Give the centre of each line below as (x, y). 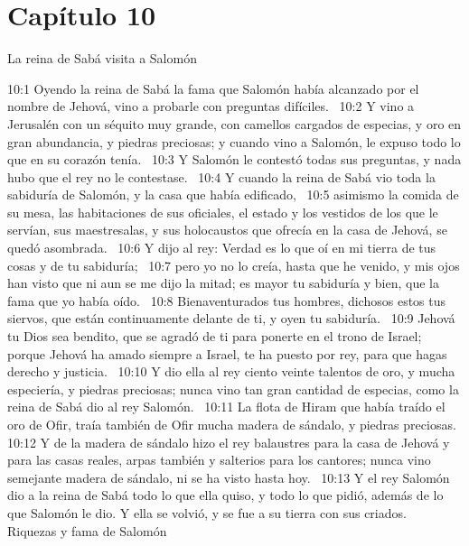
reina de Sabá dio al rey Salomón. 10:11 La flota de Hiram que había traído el (226, 407)
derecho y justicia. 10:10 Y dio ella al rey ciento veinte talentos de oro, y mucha (231, 371)
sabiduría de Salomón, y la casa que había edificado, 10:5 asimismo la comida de (233, 194)
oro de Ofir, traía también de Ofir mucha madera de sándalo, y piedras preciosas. (232, 424)
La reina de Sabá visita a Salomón (102, 58)
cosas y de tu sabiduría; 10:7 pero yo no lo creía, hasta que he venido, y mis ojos (234, 265)
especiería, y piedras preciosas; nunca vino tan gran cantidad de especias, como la (233, 389)
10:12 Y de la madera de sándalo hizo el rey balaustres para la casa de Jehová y (229, 442)
